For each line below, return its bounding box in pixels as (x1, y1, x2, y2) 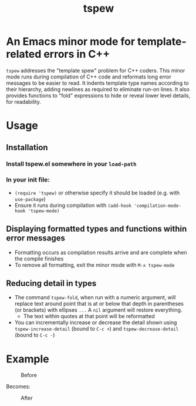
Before (21, 372, 37, 379)
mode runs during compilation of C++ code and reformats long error (6, 73, 171, 80)
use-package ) (14, 195, 46, 202)
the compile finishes (14, 255, 64, 262)
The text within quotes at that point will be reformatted (23, 313, 155, 320)
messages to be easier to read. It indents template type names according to (6, 79, 189, 87)
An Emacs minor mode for (6, 35, 136, 48)
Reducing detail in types (6, 278, 97, 288)
